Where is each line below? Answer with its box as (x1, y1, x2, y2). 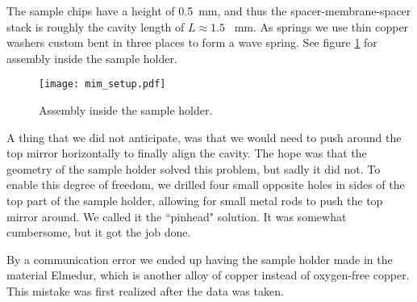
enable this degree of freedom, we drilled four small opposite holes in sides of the (6, 176, 405, 193)
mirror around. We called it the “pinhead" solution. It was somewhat (6, 208, 347, 224)
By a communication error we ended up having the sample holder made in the (6, 250, 393, 267)
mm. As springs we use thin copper (234, 18, 409, 35)
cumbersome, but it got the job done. (6, 224, 191, 241)
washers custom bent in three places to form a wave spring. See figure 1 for (6, 34, 377, 51)
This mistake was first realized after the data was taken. (6, 282, 284, 299)
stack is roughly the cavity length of (6, 18, 185, 35)
